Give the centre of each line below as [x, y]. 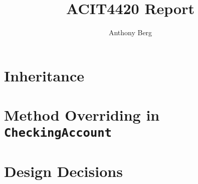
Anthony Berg [130, 32]
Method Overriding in [82, 115]
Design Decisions [63, 171]
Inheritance [44, 75]
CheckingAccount [58, 133]
